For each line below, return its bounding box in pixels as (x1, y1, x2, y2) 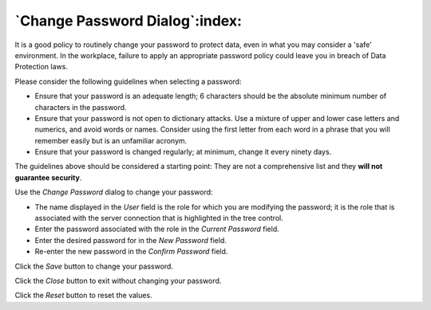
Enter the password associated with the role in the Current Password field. (34, 224, 279, 234)
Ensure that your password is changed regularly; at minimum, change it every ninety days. (34, 147, 332, 157)
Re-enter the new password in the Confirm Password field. (34, 247, 228, 257)
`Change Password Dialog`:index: (14, 12, 243, 29)
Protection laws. (14, 62, 68, 72)
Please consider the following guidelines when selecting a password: (14, 77, 242, 86)
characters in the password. (34, 102, 127, 112)
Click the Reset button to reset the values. (14, 291, 152, 300)
